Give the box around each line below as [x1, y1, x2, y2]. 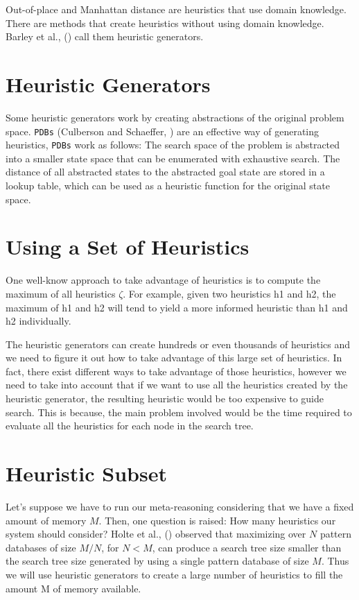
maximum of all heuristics [6, 286, 116, 300]
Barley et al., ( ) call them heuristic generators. [6, 29, 204, 44]
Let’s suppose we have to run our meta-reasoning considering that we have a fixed [6, 499, 354, 513]
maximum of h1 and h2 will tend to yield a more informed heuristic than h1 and [6, 300, 348, 314]
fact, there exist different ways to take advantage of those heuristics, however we [6, 363, 347, 378]
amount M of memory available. [6, 581, 141, 595]
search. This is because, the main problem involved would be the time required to [6, 404, 352, 419]
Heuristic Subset [6, 459, 167, 488]
